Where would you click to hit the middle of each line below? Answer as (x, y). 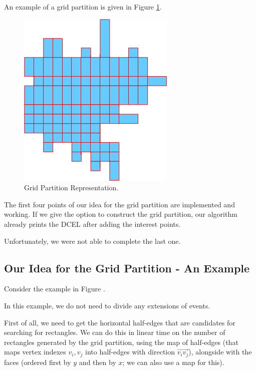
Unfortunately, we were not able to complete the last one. (92, 241)
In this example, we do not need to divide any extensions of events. (107, 305)
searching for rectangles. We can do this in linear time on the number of (115, 332)
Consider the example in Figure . (55, 289)
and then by (97, 362)
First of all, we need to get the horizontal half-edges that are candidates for (120, 322)
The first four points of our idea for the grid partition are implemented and (119, 204)
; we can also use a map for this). (173, 362)
